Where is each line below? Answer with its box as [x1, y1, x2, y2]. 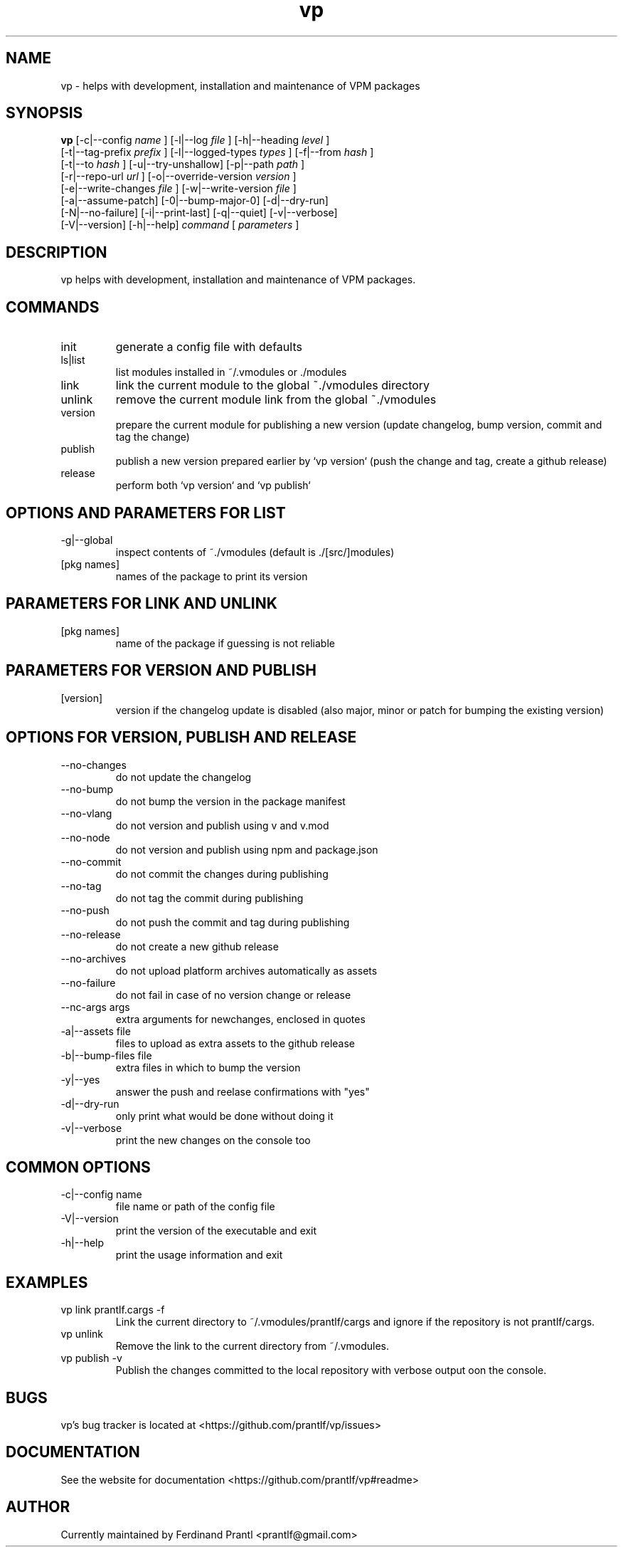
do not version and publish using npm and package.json [115, 843, 378, 856]
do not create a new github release [115, 940, 279, 953]
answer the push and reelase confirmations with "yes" [115, 1085, 370, 1098]
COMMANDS [6, 298, 100, 316]
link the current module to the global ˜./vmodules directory [115, 378, 430, 393]
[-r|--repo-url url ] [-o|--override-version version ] [60, 170, 297, 183]
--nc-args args [60, 1000, 130, 1013]
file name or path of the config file [115, 1200, 275, 1213]
